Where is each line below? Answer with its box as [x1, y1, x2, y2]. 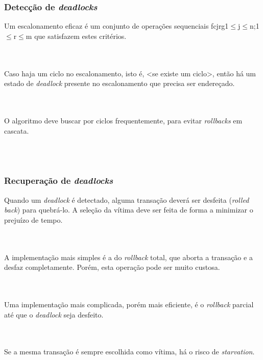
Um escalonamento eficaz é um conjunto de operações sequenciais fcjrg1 [4, 20, 229, 31]
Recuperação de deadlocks [4, 174, 113, 187]
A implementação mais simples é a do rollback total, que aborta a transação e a [4, 251, 253, 262]
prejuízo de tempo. [4, 214, 63, 225]
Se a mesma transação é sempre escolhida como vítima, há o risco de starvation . [4, 346, 255, 357]
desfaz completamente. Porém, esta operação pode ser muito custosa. [4, 262, 220, 272]
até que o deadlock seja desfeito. [4, 309, 104, 320]
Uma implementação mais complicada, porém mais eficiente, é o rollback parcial [4, 299, 254, 309]
